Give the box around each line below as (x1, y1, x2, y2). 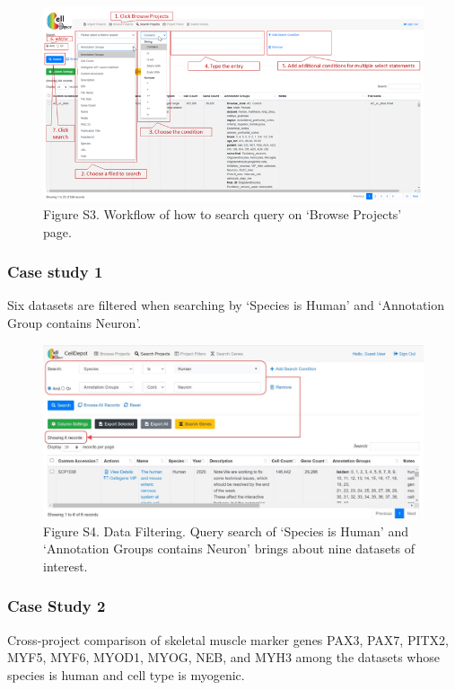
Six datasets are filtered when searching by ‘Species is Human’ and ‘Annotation (7, 296, 445, 314)
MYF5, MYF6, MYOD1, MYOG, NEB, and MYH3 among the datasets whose (7, 648, 440, 667)
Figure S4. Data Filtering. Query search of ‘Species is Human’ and (43, 521, 408, 540)
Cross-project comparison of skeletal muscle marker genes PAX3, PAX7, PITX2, (7, 630, 449, 649)
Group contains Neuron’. (7, 314, 142, 332)
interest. (43, 556, 88, 575)
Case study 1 (7, 261, 103, 283)
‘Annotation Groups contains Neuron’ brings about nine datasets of (43, 539, 416, 558)
